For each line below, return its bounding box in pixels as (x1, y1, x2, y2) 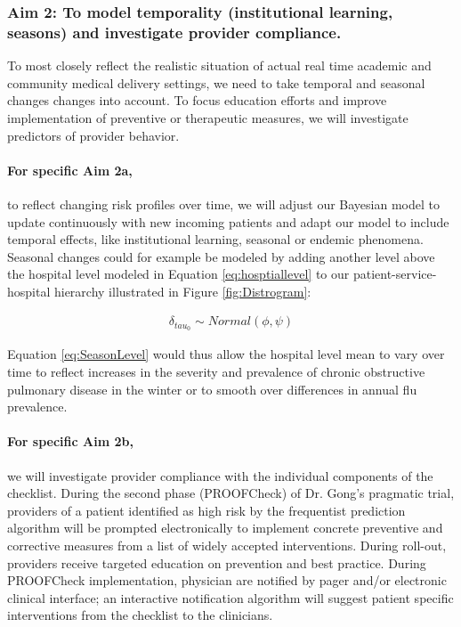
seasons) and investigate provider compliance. (7, 20, 342, 43)
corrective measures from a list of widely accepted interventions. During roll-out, (7, 535, 447, 554)
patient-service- (352, 265, 437, 283)
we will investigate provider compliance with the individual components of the (7, 466, 433, 484)
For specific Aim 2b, (7, 432, 133, 451)
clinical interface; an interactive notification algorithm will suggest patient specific (7, 588, 454, 607)
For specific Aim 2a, (7, 160, 133, 179)
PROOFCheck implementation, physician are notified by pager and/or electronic (7, 571, 447, 590)
